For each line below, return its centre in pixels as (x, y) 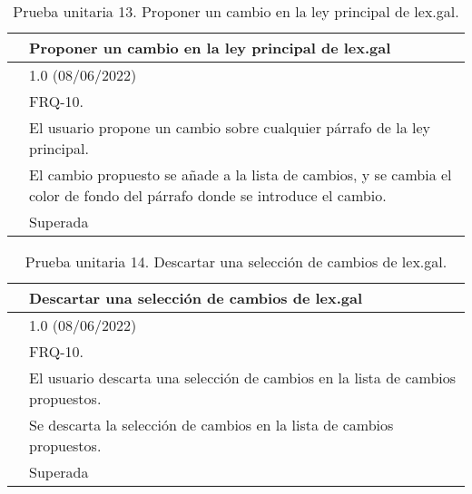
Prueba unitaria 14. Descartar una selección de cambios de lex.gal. (236, 262)
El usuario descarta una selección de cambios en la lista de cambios (243, 378)
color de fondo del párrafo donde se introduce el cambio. (208, 195)
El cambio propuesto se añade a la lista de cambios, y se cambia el (241, 174)
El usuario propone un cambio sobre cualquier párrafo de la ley (230, 127)
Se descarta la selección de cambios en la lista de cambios (211, 425)
